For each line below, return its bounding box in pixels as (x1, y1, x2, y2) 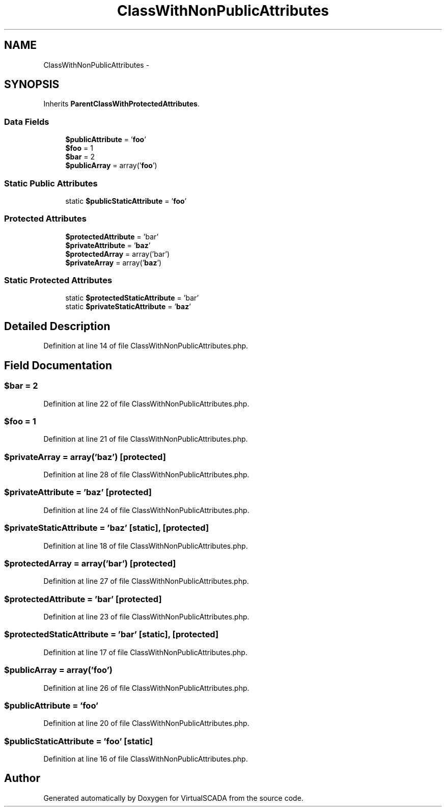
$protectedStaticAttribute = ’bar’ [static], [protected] (4, 629, 219, 640)
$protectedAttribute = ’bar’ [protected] (4, 593, 162, 604)
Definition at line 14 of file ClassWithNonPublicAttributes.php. (43, 341, 248, 350)
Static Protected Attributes (4, 275, 113, 286)
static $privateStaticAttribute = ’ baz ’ (65, 302, 191, 311)
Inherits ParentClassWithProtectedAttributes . (43, 99, 200, 109)
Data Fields (4, 116, 49, 127)
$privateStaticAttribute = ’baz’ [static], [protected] (4, 523, 209, 533)
